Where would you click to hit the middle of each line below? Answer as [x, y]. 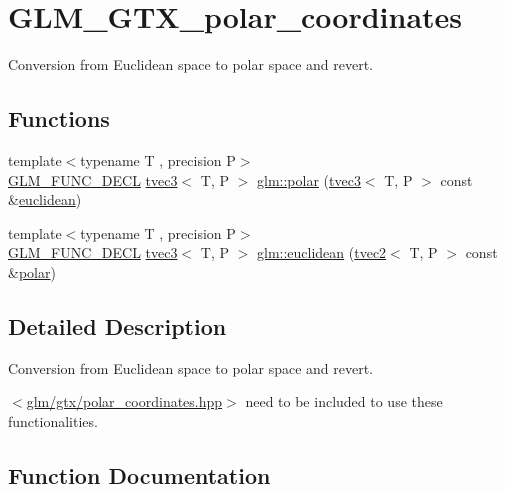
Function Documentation [139, 474]
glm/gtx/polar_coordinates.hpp [124, 401]
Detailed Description [117, 325]
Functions [59, 118]
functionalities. [53, 420]
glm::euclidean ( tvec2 [322, 252]
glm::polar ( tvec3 [309, 179]
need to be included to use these [344, 401]
